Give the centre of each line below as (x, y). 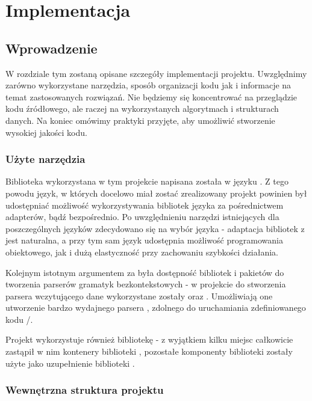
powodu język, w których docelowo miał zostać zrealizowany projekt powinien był (156, 193)
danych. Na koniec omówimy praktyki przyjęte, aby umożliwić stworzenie (140, 120)
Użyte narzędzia (45, 159)
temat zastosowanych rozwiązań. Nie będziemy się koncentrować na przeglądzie (151, 96)
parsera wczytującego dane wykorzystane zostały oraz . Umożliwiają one (139, 295)
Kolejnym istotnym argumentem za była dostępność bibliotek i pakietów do (145, 272)
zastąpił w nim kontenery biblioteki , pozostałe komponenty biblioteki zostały (149, 351)
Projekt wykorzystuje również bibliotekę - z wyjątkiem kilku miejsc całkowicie (149, 339)
